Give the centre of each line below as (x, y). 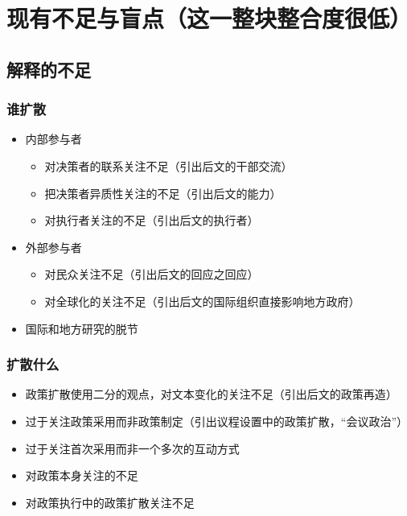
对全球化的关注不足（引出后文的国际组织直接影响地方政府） (202, 301)
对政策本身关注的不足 (82, 475)
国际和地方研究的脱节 (82, 328)
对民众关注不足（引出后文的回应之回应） (152, 274)
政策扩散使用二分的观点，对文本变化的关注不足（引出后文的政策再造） (211, 394)
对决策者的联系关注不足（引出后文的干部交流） (169, 165)
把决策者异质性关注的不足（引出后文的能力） (163, 193)
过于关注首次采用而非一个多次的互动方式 (132, 448)
